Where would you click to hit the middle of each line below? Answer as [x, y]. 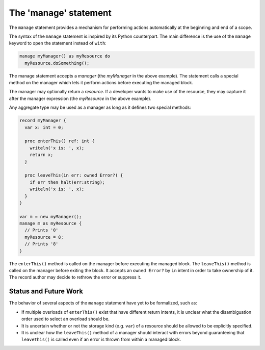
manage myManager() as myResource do [65, 56]
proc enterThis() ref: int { [60, 141]
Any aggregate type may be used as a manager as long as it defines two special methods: [100, 107]
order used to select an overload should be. [66, 319]
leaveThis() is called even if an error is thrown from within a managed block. [101, 339]
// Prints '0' [42, 230]
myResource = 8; [44, 237]
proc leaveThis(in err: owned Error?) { [74, 175]
